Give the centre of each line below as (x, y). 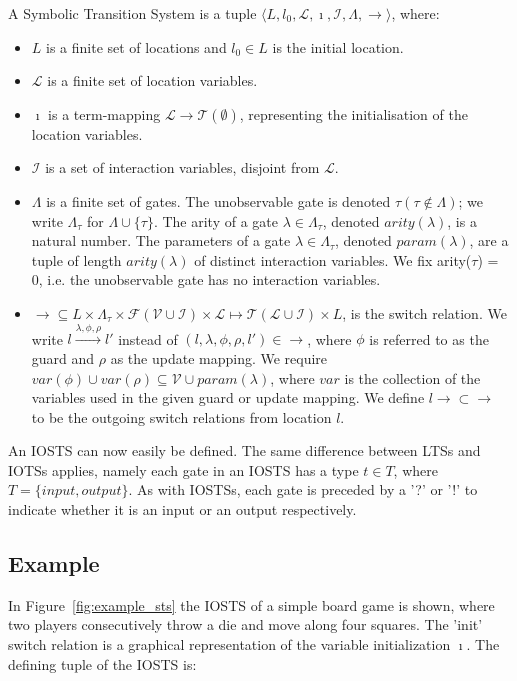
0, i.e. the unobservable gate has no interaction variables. (206, 279)
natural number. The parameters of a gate (161, 240)
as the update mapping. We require (219, 357)
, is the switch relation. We (424, 312)
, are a (489, 240)
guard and (63, 357)
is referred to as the (429, 338)
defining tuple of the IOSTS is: (102, 663)
